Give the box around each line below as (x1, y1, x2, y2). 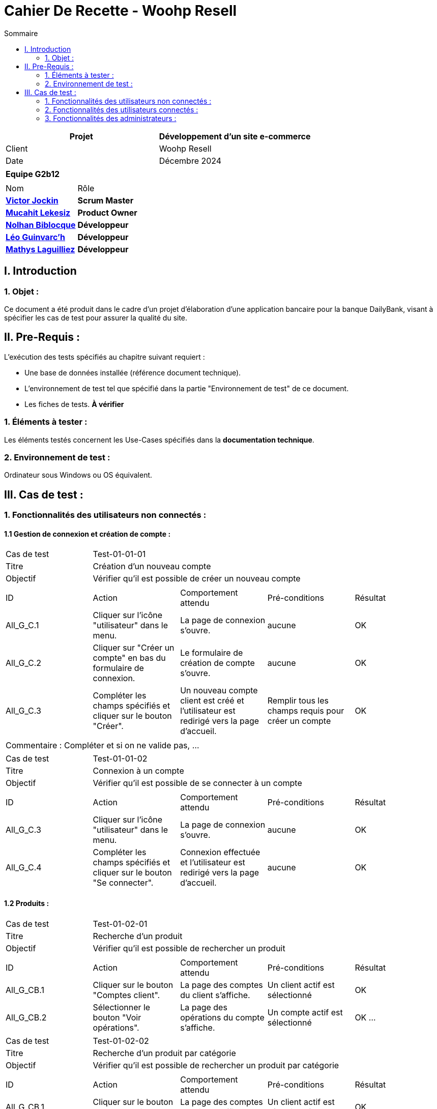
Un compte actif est (267, 1007, 343, 1017)
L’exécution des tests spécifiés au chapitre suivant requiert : (4, 352, 205, 361)
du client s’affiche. (180, 989, 250, 1000)
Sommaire (4, 28, 38, 38)
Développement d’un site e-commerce (159, 131, 311, 141)
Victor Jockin (6, 195, 59, 206)
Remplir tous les (267, 695, 329, 706)
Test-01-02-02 (93, 1035, 149, 1046)
